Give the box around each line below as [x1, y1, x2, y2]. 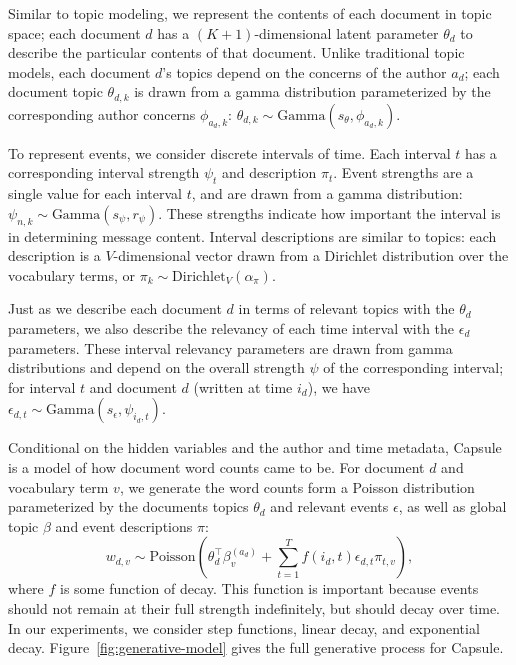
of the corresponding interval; [323, 357, 504, 378]
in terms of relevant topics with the [238, 298, 455, 319]
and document [89, 376, 177, 397]
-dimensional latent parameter [254, 22, 439, 43]
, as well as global [398, 496, 507, 517]
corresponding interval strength [8, 162, 200, 183]
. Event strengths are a [333, 162, 474, 183]
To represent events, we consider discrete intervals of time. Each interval [8, 142, 451, 163]
